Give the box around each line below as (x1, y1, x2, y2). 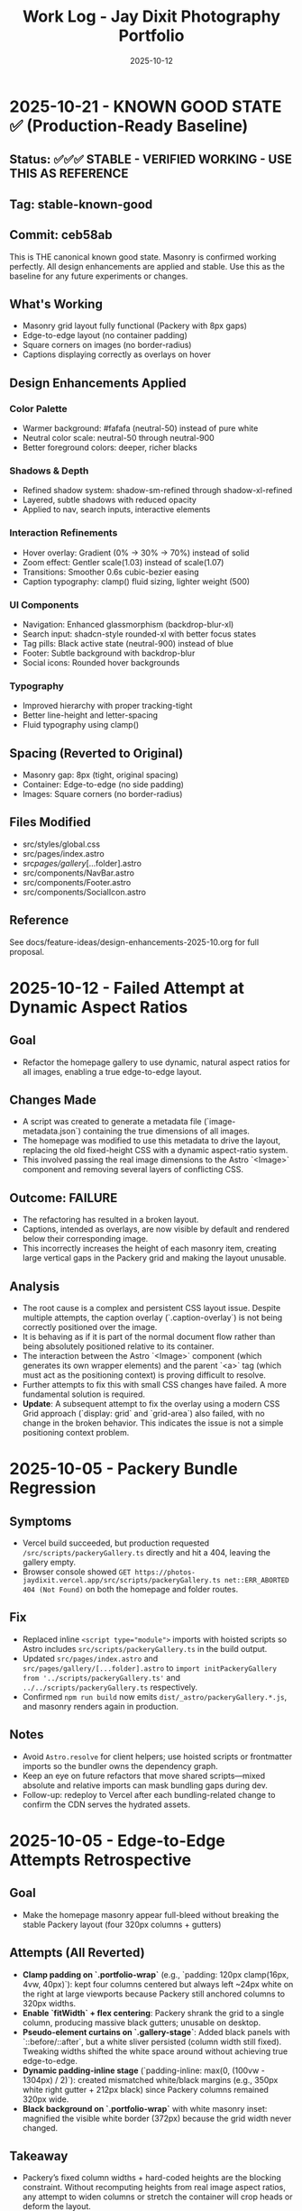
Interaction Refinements (9, 527, 118, 539)
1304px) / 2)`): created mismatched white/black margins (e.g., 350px (22, 2074, 279, 2085)
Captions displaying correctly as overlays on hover (22, 349, 212, 360)
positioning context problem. (22, 1427, 130, 1438)
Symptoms (9, 1513, 72, 1529)
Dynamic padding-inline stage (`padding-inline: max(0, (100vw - (22, 2065, 266, 2076)
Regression (9, 1478, 96, 1499)
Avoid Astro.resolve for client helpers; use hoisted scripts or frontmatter (22, 1751, 293, 1762)
